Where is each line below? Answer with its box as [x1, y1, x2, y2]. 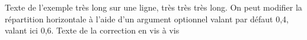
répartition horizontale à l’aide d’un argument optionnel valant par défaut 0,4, [5, 12, 289, 25]
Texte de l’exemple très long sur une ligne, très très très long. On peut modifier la [5, 1, 302, 13]
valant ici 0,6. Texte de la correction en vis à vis [5, 24, 180, 36]
